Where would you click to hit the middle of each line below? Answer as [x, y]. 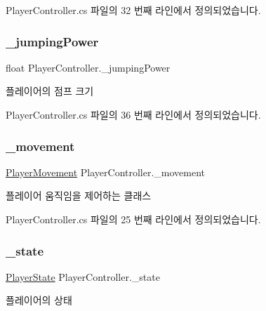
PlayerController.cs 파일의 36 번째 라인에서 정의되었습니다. [133, 114]
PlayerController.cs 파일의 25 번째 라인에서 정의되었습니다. [133, 219]
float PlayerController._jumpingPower [88, 67]
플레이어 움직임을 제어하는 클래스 [79, 196]
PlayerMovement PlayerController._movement [106, 172]
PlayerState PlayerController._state [83, 276]
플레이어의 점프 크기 [50, 91]
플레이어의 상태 [39, 300]
